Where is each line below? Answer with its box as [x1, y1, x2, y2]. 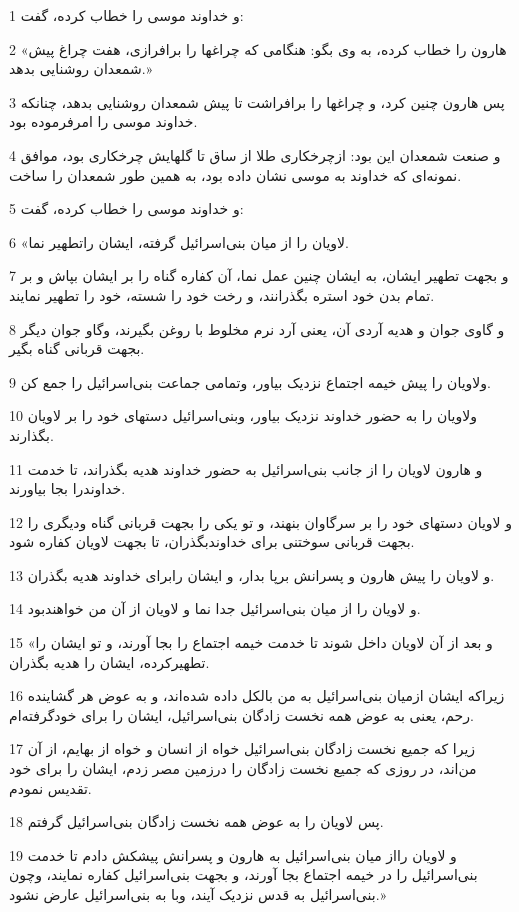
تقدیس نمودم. [9, 777, 92, 798]
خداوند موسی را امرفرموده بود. [9, 111, 198, 132]
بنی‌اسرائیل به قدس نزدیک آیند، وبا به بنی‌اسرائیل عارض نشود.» [9, 884, 387, 904]
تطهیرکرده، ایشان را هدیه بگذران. [9, 651, 210, 672]
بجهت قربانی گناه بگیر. [9, 338, 145, 359]
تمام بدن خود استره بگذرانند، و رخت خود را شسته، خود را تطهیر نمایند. [9, 284, 435, 305]
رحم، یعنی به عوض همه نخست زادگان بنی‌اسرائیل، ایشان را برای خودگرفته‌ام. [9, 704, 474, 725]
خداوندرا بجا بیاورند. [9, 478, 126, 499]
